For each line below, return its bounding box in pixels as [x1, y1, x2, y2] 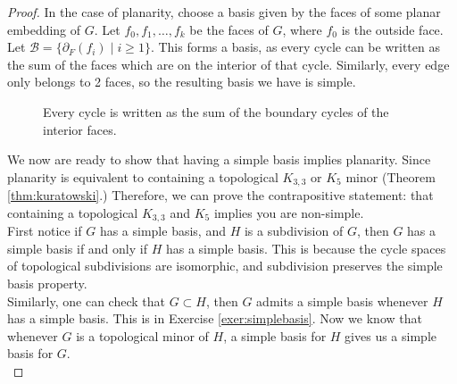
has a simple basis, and [99, 221, 226, 240]
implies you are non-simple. [213, 203, 364, 221]
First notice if [7, 221, 82, 240]
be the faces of [189, 20, 269, 38]
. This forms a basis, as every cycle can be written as [150, 38, 440, 56]
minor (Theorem [345, 167, 436, 186]
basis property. [7, 274, 87, 293]
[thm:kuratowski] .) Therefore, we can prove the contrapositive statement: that [7, 186, 434, 205]
